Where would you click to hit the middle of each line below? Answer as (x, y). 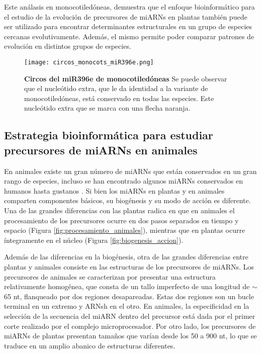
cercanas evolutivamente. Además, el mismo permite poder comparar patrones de (129, 36)
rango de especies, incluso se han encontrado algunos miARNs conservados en (123, 181)
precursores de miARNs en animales (101, 150)
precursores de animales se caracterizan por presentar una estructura (110, 276)
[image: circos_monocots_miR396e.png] (89, 62)
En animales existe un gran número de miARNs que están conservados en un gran (130, 171)
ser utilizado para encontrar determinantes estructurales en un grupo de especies (128, 26)
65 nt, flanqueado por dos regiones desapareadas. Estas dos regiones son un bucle (129, 296)
